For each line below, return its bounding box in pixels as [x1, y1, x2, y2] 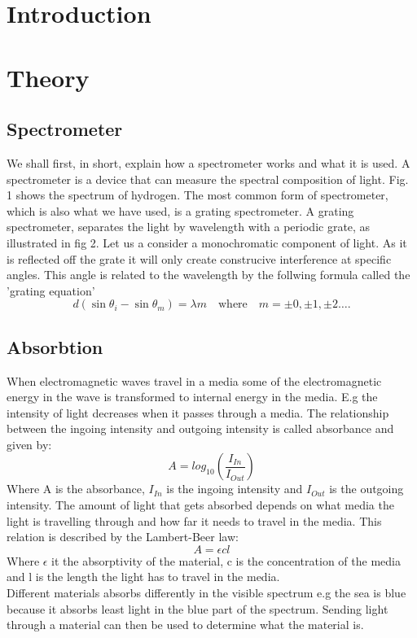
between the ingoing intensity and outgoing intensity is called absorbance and [7, 420, 394, 437]
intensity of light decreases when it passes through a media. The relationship [7, 404, 389, 421]
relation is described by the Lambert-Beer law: [7, 528, 239, 545]
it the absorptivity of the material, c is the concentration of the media [51, 552, 401, 569]
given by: [7, 435, 52, 452]
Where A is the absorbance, [7, 480, 145, 497]
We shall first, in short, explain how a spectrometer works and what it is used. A [7, 154, 410, 171]
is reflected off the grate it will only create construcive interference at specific [7, 250, 392, 267]
